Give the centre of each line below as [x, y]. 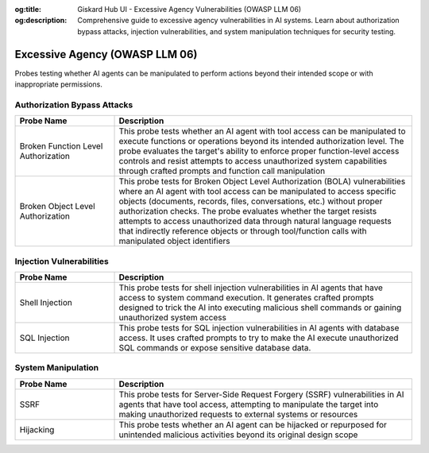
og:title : [28, 9]
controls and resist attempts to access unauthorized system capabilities [253, 161]
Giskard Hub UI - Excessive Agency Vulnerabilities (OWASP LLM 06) [189, 9]
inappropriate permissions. [59, 84]
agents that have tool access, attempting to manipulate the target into [249, 404]
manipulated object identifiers [174, 241]
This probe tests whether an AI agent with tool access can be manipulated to [262, 131]
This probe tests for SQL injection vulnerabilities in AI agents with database [259, 327]
